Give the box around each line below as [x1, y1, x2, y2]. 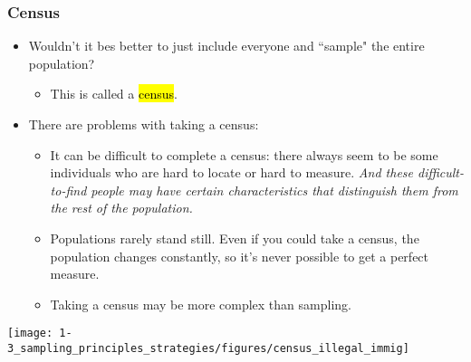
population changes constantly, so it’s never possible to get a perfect [50, 246, 429, 265]
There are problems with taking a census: [28, 115, 259, 133]
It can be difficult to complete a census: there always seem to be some [50, 145, 438, 164]
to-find [50, 180, 87, 199]
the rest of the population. [50, 198, 193, 217]
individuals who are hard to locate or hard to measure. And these [50, 163, 413, 182]
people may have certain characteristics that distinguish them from [91, 180, 458, 199]
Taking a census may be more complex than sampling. [50, 294, 351, 313]
